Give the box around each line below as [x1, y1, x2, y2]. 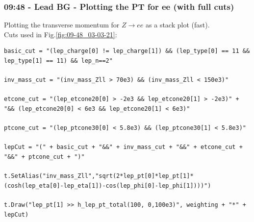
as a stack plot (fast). [146, 20, 210, 30]
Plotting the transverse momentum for [4, 20, 120, 30]
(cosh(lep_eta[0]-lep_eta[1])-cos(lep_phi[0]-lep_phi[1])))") [4, 182, 211, 189]
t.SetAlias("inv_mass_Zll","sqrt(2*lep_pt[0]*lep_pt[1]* [4, 173, 194, 180]
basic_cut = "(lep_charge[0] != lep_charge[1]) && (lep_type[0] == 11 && [4, 48, 250, 55]
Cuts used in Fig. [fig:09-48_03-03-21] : [4, 29, 117, 39]
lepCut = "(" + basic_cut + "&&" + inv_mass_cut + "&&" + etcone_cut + [4, 144, 243, 151]
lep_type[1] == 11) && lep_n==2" [4, 57, 113, 64]
